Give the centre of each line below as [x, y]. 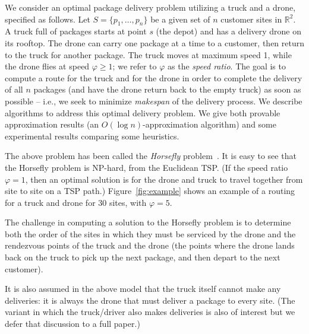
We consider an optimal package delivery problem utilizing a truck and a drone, [150, 7]
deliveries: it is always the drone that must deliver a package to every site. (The [150, 300]
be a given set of [180, 19]
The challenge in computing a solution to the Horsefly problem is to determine [148, 222]
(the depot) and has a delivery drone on [229, 31]
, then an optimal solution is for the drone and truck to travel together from [164, 179]
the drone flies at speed [47, 66]
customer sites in [251, 19]
